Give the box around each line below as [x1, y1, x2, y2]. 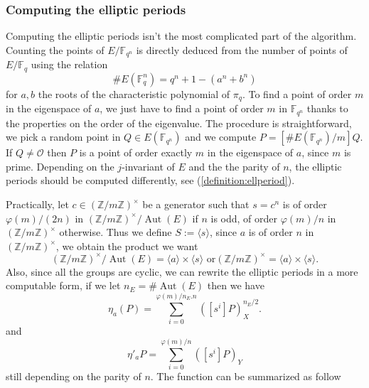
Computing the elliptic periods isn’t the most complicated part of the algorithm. [6, 28, 357, 43]
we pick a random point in [6, 129, 121, 144]
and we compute [185, 129, 257, 144]
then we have [207, 278, 264, 293]
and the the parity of [188, 158, 280, 173]
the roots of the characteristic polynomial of [38, 86, 230, 101]
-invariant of [122, 158, 175, 173]
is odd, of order [210, 210, 278, 225]
